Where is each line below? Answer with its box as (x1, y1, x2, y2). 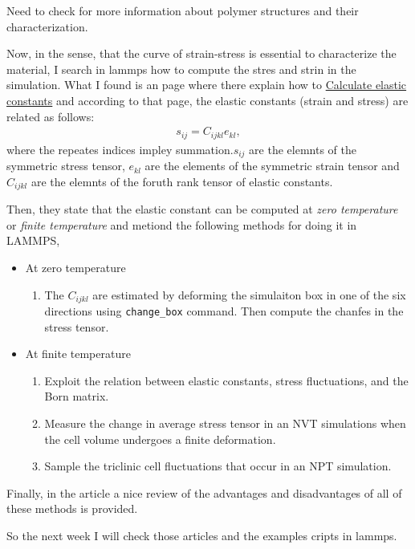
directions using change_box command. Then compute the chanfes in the (44, 302, 404, 319)
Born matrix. (44, 388, 109, 405)
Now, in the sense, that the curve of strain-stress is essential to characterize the (6, 45, 397, 62)
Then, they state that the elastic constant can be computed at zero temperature (6, 201, 398, 218)
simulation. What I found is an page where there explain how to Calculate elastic (6, 76, 407, 93)
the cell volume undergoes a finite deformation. (44, 430, 276, 447)
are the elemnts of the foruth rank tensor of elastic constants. (31, 173, 333, 189)
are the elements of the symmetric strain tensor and (144, 157, 400, 174)
